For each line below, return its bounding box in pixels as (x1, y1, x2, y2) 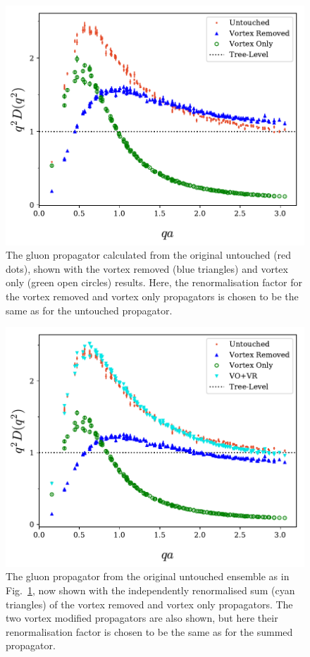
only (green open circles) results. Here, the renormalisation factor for (6, 275, 303, 290)
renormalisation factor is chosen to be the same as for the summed (6, 624, 293, 639)
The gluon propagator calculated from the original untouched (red (6, 247, 292, 262)
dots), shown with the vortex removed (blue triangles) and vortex (6, 261, 288, 276)
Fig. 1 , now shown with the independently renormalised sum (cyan (6, 582, 295, 597)
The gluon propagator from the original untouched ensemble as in (6, 569, 290, 584)
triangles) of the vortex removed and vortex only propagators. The (6, 596, 293, 611)
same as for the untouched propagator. (6, 302, 173, 317)
